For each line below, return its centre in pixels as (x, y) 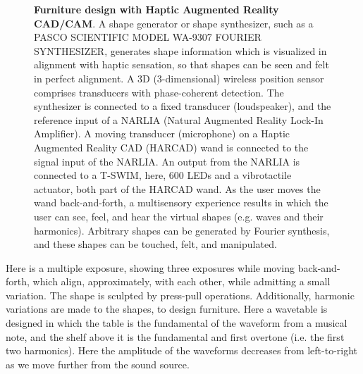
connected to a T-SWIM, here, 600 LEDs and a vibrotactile (163, 175)
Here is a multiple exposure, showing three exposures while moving (150, 267)
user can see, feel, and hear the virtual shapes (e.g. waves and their (179, 216)
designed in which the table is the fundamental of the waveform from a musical (177, 323)
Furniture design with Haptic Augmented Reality (156, 9)
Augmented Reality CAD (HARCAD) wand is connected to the (171, 147)
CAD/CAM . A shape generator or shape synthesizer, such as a (174, 23)
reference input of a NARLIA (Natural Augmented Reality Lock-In (179, 119)
